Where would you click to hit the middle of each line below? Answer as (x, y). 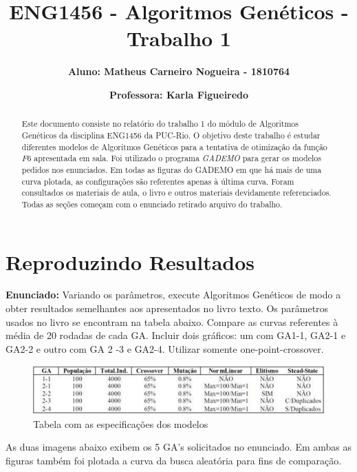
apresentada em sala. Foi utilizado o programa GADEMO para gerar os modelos (177, 158)
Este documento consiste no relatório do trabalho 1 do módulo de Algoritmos (160, 124)
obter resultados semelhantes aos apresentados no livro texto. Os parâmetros (167, 308)
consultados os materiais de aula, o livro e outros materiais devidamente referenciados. (176, 193)
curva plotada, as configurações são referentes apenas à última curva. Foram (158, 181)
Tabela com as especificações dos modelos (121, 423)
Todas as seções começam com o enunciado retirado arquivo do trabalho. (152, 204)
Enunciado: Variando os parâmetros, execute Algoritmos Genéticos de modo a (173, 295)
